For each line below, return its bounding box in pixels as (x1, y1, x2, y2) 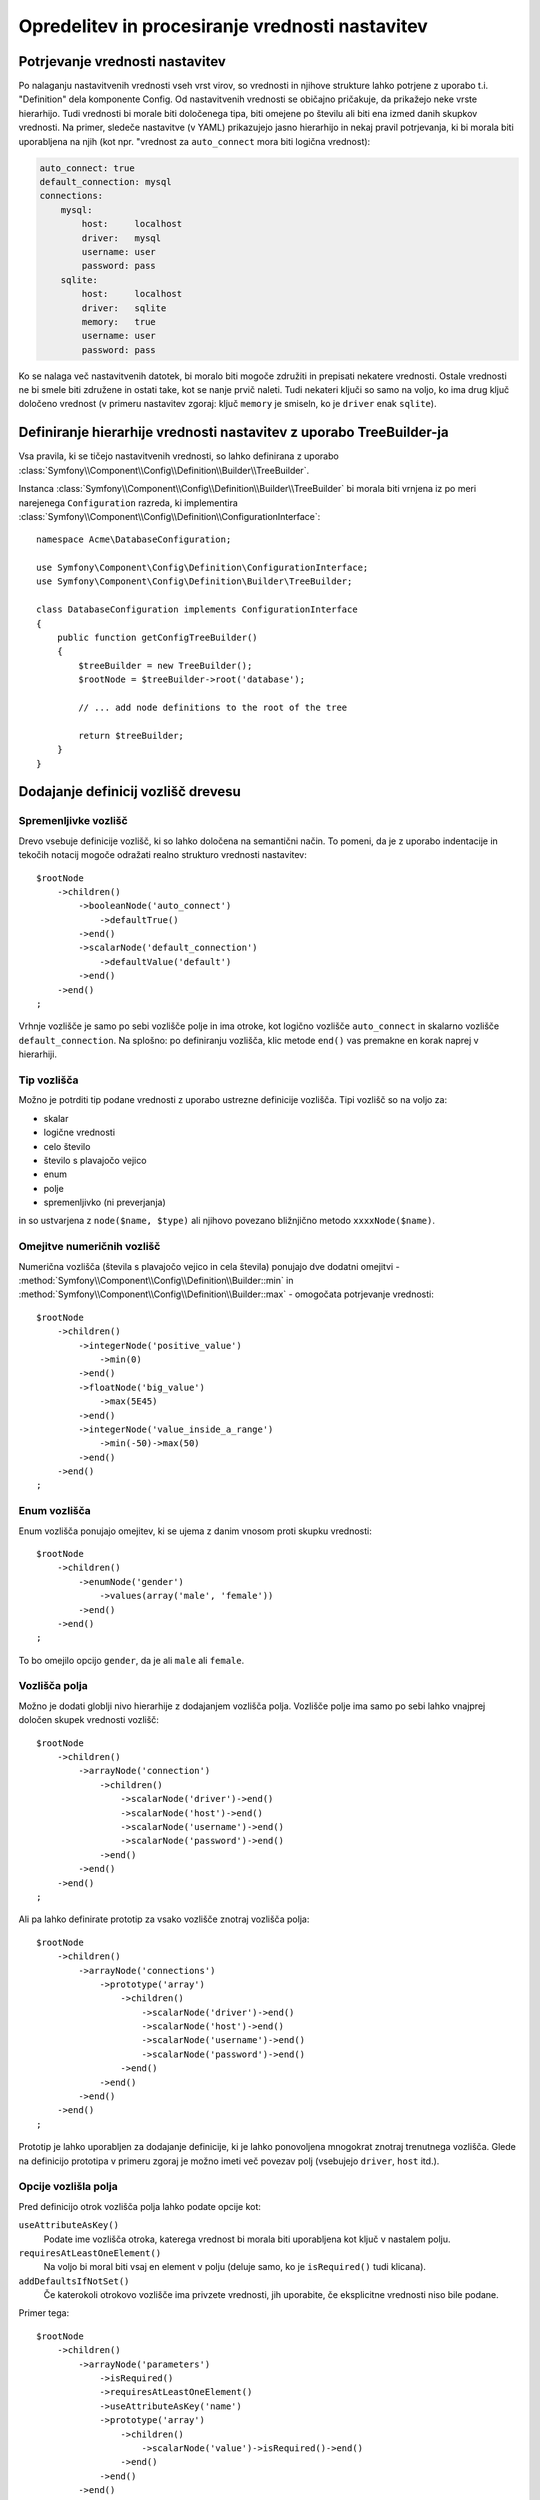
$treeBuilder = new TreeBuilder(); (78, 660, 253, 671)
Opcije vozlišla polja (18, 2180, 119, 2194)
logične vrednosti (43, 1126, 115, 1139)
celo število (43, 1140, 91, 1152)
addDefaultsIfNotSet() (18, 2275, 130, 2287)
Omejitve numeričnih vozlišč (18, 1240, 161, 1254)
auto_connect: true (39, 162, 135, 174)
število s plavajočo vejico (43, 1154, 147, 1166)
